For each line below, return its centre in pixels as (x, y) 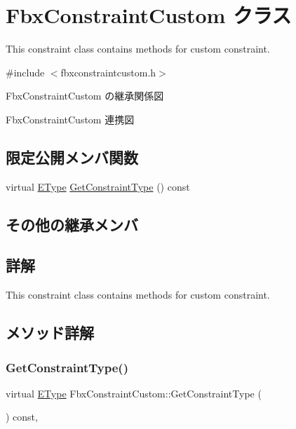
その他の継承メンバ (72, 224)
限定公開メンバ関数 (72, 157)
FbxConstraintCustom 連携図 (70, 119)
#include (25, 72)
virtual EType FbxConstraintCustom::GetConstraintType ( (134, 393)
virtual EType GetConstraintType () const (98, 186)
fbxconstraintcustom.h (108, 72)
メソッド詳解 (50, 333)
